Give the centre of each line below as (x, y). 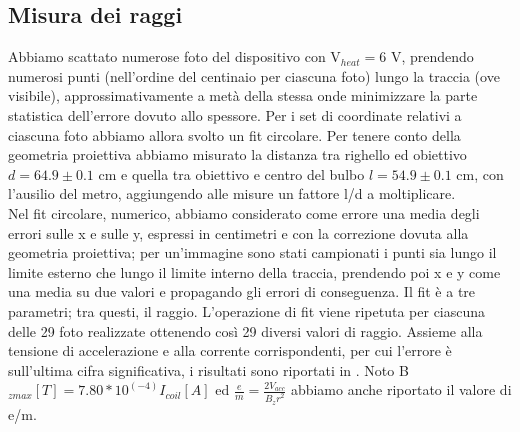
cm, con (480, 173)
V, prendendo (432, 56)
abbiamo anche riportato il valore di (401, 389)
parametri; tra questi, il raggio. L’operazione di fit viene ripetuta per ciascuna (247, 310)
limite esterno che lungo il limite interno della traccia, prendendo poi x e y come (254, 271)
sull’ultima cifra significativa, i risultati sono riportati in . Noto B (208, 369)
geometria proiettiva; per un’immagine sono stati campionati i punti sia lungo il (252, 252)
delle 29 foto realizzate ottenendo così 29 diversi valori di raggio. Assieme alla (245, 330)
